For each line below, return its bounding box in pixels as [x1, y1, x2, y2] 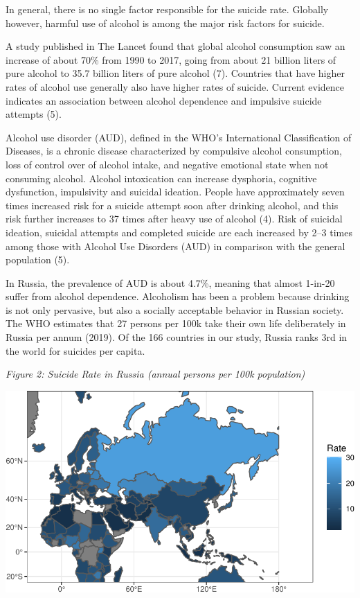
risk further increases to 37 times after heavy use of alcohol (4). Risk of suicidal [6, 211, 343, 226]
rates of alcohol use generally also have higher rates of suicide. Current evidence [6, 79, 345, 94]
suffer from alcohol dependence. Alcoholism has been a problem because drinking [6, 289, 350, 304]
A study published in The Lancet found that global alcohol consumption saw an [6, 39, 345, 53]
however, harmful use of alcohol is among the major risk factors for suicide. [6, 15, 325, 30]
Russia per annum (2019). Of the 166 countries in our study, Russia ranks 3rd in [6, 330, 348, 344]
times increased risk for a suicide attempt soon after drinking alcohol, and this [6, 197, 339, 212]
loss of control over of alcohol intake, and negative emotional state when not [6, 157, 329, 171]
